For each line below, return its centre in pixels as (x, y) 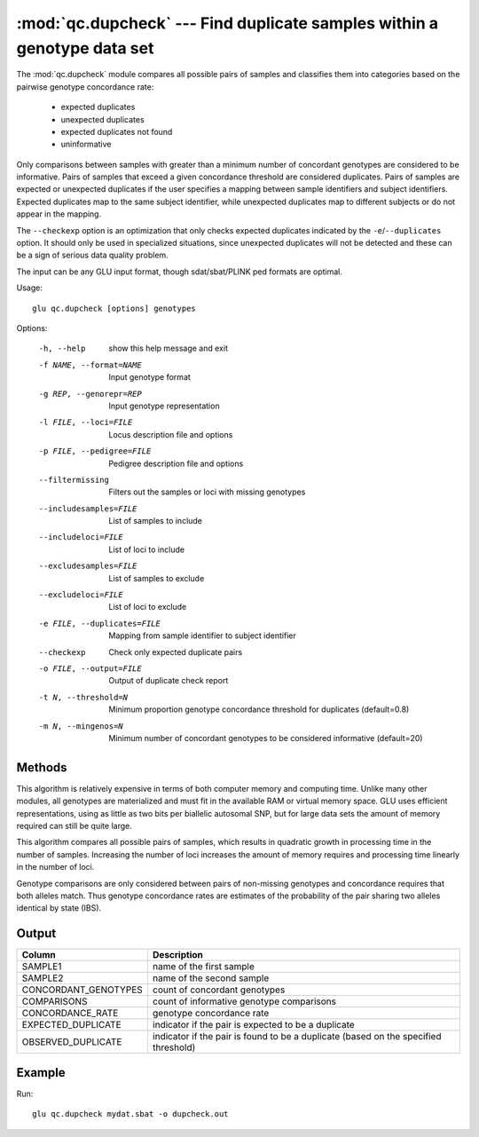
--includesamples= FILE (88, 509)
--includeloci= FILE (81, 537)
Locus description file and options (171, 434)
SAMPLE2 (43, 978)
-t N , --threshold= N (83, 697)
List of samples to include (156, 521)
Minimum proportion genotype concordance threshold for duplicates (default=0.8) (259, 709)
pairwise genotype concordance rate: (85, 87)
